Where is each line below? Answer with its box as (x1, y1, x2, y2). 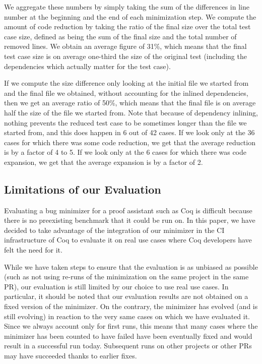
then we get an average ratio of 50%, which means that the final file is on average (4, 97, 256, 108)
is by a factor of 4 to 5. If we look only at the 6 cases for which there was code (4, 147, 247, 157)
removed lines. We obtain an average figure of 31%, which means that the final (4, 41, 247, 51)
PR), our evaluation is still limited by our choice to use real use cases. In (4, 281, 229, 291)
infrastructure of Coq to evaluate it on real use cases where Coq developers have (4, 234, 252, 245)
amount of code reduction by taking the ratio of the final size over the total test (4, 21, 251, 32)
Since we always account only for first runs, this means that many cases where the (4, 321, 258, 331)
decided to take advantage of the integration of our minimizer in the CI (4, 224, 225, 235)
